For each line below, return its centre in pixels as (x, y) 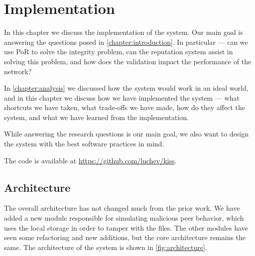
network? (18, 71)
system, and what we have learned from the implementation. (96, 117)
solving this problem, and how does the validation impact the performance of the (128, 61)
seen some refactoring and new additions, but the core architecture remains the (125, 237)
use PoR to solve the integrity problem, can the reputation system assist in (119, 52)
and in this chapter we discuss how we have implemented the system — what (122, 97)
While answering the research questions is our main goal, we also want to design (127, 134)
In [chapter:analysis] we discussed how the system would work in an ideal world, (126, 88)
